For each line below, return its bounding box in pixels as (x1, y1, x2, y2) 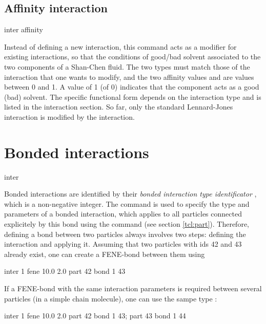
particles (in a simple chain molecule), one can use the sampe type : (4, 293, 217, 304)
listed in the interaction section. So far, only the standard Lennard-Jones (4, 101, 233, 112)
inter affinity (4, 24, 43, 35)
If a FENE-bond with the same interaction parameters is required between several (4, 283, 262, 294)
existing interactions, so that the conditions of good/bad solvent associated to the (4, 51, 261, 62)
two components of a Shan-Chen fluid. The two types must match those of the (4, 61, 250, 72)
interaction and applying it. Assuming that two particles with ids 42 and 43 (4, 239, 242, 249)
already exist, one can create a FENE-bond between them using (4, 248, 205, 259)
